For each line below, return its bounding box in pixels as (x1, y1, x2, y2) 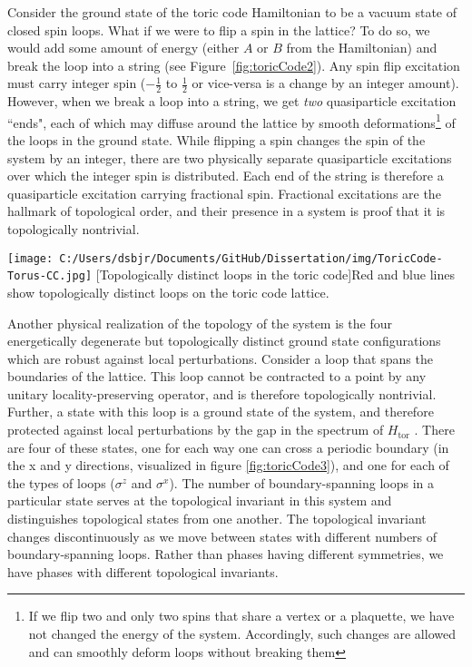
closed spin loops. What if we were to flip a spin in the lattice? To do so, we (7, 20, 430, 39)
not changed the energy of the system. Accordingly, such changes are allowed (28, 624, 456, 643)
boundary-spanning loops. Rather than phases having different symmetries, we (7, 544, 444, 564)
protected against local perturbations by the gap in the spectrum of (7, 420, 384, 439)
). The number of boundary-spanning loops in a (169, 473, 434, 492)
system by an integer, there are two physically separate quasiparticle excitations (7, 148, 452, 167)
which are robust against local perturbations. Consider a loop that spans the (7, 348, 433, 368)
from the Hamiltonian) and (286, 38, 438, 57)
